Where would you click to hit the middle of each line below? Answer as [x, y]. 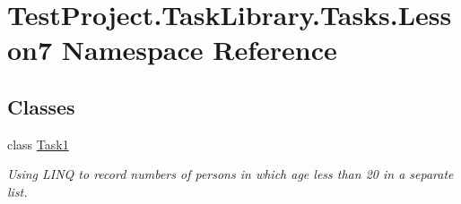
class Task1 [38, 144]
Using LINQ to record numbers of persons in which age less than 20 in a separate [230, 174]
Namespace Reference [199, 50]
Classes [41, 106]
